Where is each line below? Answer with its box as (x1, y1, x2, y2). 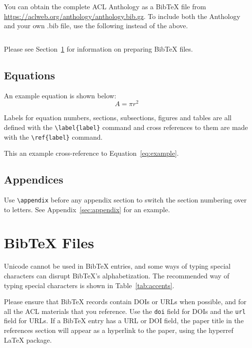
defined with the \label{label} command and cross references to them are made (4, 122, 248, 132)
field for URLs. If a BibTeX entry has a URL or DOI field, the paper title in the (4, 315, 244, 326)
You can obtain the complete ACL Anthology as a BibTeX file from (4, 1, 206, 11)
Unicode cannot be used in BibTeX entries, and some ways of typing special (4, 261, 231, 271)
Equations (4, 67, 55, 82)
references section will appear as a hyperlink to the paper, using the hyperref (4, 325, 233, 335)
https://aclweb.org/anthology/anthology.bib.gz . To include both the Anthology (4, 11, 240, 21)
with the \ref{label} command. (4, 131, 103, 142)
